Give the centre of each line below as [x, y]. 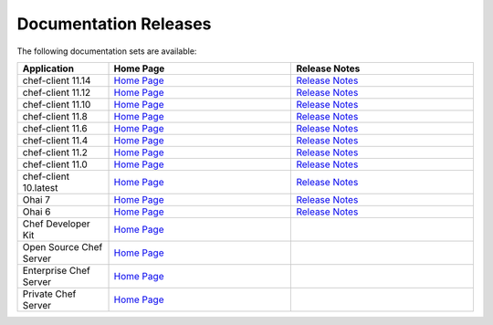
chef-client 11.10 [57, 104]
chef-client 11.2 [55, 152]
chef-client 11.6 [55, 128]
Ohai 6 [37, 212]
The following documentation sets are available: [107, 51]
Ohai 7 [36, 199]
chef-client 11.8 [55, 116]
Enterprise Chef [57, 270]
